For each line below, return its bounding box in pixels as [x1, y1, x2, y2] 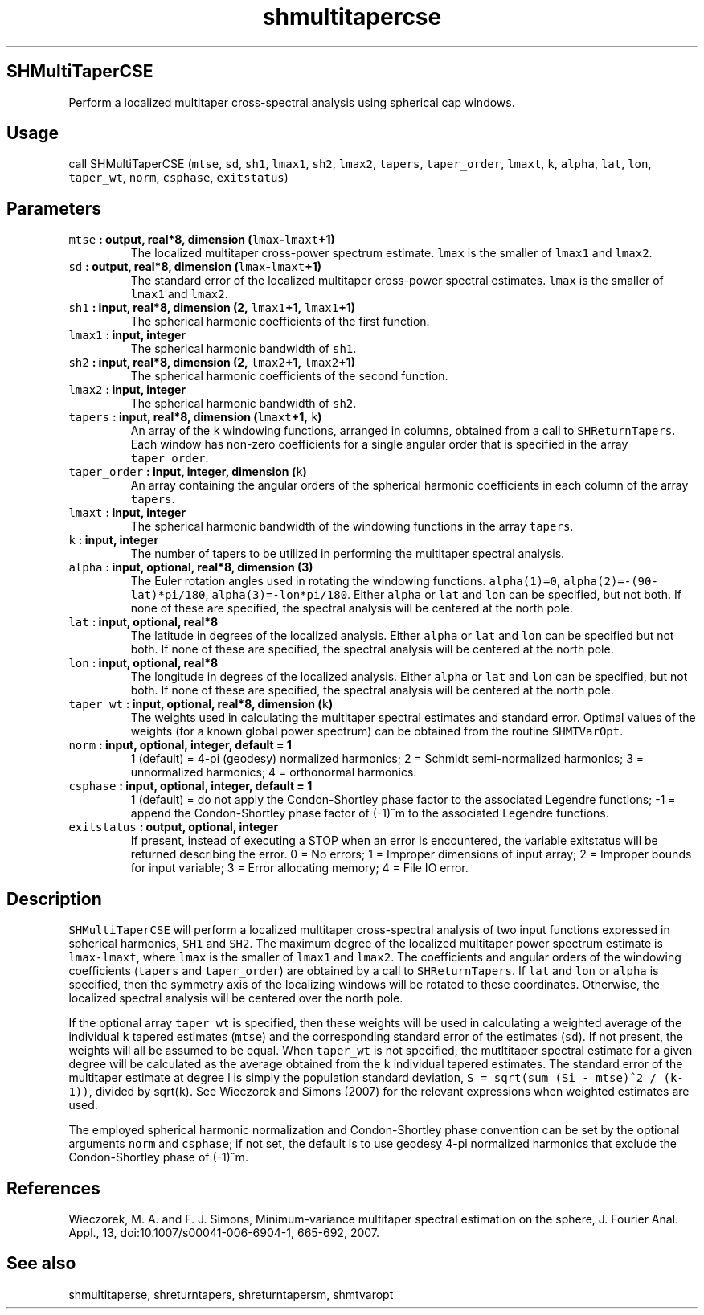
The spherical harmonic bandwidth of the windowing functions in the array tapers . [130, 519, 574, 534]
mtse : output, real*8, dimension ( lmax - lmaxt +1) [68, 232, 335, 247]
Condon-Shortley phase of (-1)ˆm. [68, 1150, 248, 1165]
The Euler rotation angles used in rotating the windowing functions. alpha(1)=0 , [130, 574, 560, 588]
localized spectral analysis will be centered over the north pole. [68, 991, 403, 1006]
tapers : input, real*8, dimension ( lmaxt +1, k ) [68, 410, 322, 424]
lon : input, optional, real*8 [68, 656, 219, 670]
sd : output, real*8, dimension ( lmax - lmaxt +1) [68, 260, 322, 274]
